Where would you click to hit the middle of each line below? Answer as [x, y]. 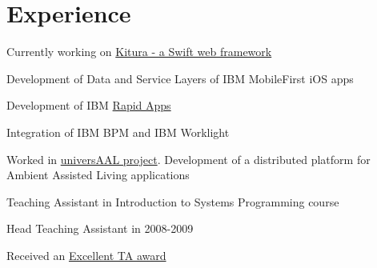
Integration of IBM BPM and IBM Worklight [118, 132]
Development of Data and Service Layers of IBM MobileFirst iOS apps [180, 78]
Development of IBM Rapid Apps [89, 105]
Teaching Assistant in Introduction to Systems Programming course [173, 201]
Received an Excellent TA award [86, 255]
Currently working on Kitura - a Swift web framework [139, 52]
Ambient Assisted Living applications [98, 175]
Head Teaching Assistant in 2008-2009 [100, 228]
